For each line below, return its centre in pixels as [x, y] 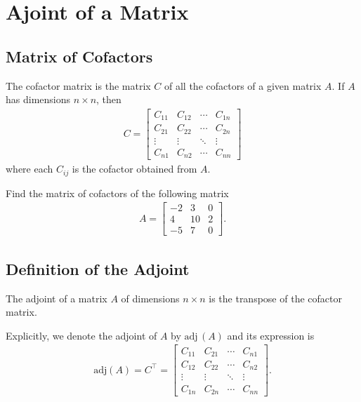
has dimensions [38, 99]
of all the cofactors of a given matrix [243, 85]
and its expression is [271, 335]
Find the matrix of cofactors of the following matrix [117, 193]
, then [109, 99]
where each [29, 169]
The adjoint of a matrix [57, 298]
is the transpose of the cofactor [275, 298]
